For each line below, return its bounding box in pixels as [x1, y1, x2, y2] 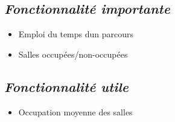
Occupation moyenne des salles [18, 105, 133, 118]
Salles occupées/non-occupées [18, 47, 128, 60]
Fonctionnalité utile [4, 77, 129, 96]
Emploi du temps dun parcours [18, 28, 134, 40]
